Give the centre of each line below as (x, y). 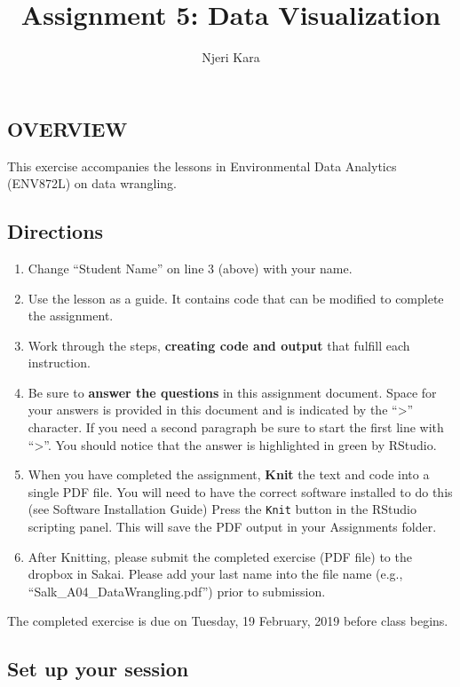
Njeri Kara (231, 57)
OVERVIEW (67, 128)
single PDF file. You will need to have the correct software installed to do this (240, 491)
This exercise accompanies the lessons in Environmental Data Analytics (202, 166)
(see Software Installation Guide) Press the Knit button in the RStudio (222, 509)
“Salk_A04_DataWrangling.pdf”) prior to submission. (177, 591)
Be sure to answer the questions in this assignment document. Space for (232, 392)
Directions (56, 231)
